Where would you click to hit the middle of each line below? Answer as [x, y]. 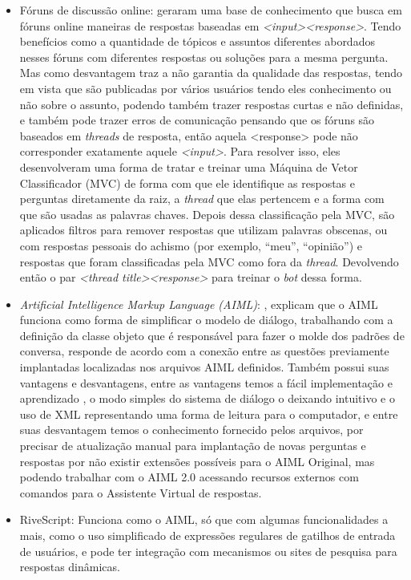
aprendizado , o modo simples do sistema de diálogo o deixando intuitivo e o [207, 398]
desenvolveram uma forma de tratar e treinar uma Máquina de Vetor [189, 166]
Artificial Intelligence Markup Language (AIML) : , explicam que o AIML [199, 304]
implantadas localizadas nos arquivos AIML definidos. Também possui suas [204, 367]
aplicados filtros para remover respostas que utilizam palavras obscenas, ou [203, 230]
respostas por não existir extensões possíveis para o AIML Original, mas [197, 461]
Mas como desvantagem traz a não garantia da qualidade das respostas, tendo [211, 73]
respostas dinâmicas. [70, 567]
